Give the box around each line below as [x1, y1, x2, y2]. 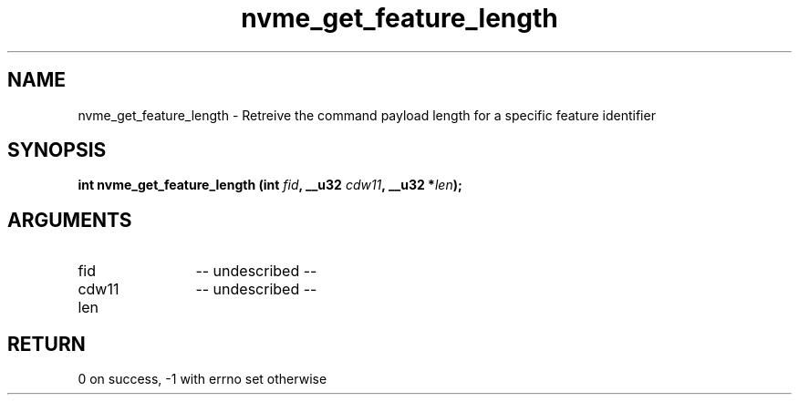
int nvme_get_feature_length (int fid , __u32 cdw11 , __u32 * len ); [78, 177, 462, 193]
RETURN [7, 332, 86, 356]
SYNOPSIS [7, 139, 107, 162]
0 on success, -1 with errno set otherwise [78, 371, 327, 387]
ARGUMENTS [7, 208, 132, 232]
